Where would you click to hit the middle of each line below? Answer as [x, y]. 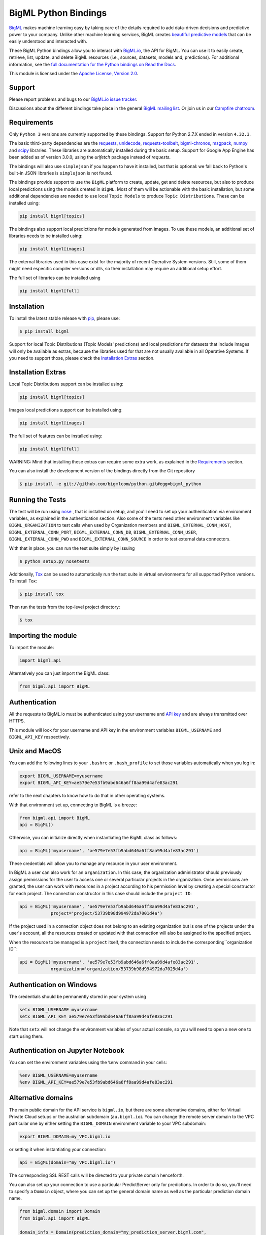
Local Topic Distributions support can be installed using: [66, 384]
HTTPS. [17, 721]
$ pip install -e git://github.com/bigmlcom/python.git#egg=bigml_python [110, 484]
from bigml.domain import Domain [60, 1211]
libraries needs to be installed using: [46, 236]
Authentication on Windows [53, 985]
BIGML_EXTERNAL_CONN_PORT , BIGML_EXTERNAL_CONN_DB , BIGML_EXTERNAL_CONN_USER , [103, 532]
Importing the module [43, 636]
